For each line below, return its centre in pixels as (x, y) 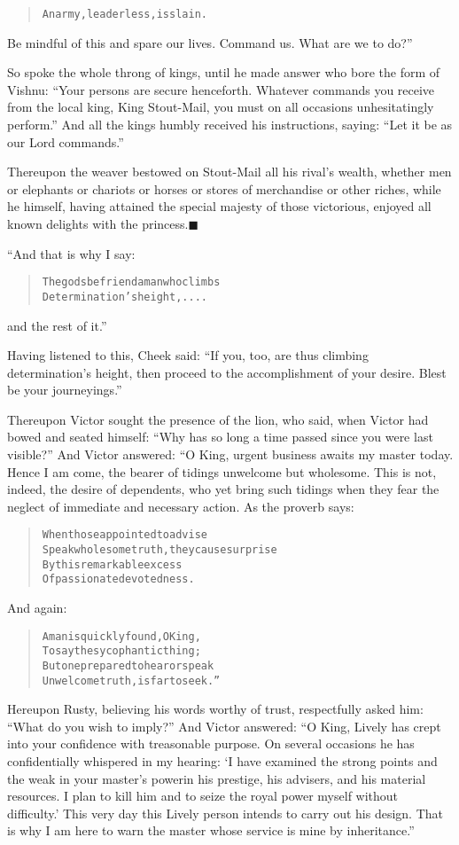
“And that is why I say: (71, 253)
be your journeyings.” (65, 390)
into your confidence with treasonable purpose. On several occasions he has (211, 743)
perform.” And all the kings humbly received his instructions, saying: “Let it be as (230, 125)
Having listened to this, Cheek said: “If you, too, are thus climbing (188, 355)
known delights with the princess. (98, 223)
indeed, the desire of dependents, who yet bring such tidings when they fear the (223, 489)
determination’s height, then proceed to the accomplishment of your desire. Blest (227, 372)
